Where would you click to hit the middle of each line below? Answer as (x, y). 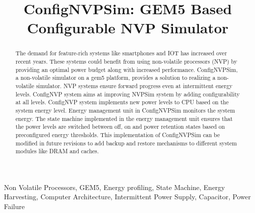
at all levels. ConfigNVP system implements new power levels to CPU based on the (122, 102)
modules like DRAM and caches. (57, 151)
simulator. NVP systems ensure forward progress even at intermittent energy (134, 85)
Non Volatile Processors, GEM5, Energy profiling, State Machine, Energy (114, 187)
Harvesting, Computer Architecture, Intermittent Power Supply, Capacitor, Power (127, 197)
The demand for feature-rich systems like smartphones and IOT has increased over (121, 53)
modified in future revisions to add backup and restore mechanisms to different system (126, 143)
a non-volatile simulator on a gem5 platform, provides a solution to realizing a (115, 78)
